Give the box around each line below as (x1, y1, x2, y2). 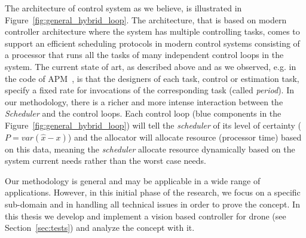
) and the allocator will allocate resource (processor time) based (68, 130, 302, 143)
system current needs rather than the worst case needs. (5, 154, 206, 167)
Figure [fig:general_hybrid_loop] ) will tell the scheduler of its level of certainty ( (5, 118, 301, 131)
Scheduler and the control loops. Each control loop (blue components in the (5, 107, 281, 120)
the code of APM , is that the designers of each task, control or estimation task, (5, 72, 299, 84)
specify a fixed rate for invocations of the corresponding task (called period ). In (5, 84, 295, 96)
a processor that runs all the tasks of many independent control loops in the (5, 48, 284, 61)
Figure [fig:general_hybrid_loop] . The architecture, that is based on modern (5, 13, 287, 26)
